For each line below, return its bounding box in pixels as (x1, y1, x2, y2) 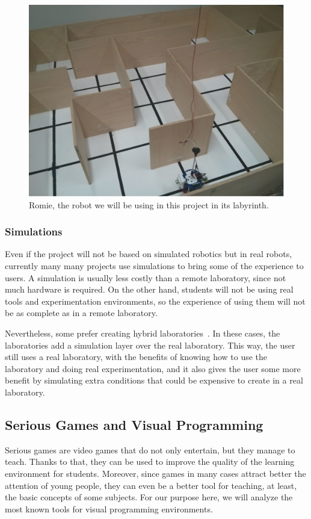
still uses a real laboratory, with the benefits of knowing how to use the (5, 350, 268, 363)
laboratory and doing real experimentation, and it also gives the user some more (5, 362, 301, 374)
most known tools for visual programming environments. (5, 502, 213, 515)
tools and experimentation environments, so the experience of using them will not (5, 294, 306, 307)
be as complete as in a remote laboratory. (5, 306, 158, 319)
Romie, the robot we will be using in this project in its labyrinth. (29, 198, 269, 211)
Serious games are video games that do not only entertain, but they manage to (5, 443, 295, 456)
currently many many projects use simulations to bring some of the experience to (5, 259, 304, 272)
